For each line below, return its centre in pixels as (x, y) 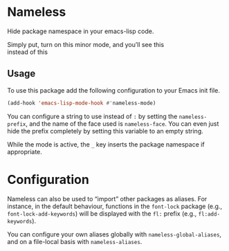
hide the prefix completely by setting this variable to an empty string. (105, 131)
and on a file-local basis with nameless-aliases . (75, 241)
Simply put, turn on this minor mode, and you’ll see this (86, 44)
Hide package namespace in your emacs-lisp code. (81, 31)
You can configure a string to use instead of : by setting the (92, 116)
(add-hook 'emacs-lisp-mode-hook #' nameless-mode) (82, 103)
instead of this (28, 52)
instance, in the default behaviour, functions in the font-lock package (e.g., (115, 206)
